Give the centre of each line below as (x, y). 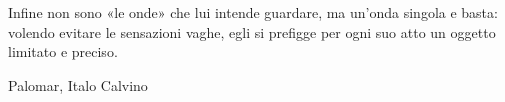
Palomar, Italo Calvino (78, 84)
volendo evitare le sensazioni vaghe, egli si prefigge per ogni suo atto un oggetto (252, 31)
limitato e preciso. (63, 51)
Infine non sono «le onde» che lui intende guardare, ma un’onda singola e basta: (253, 12)
